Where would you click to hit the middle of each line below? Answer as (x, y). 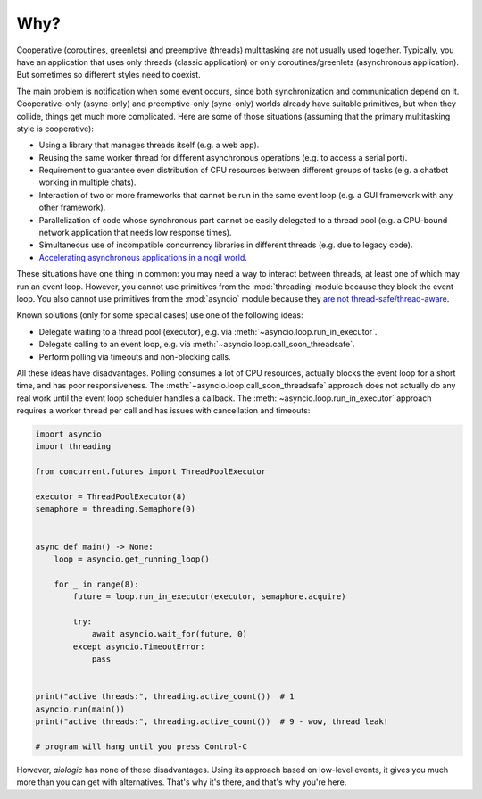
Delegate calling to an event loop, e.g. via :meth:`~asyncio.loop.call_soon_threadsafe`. (197, 345)
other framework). (72, 208)
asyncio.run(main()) (80, 709)
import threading (73, 447)
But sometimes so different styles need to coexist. (108, 75)
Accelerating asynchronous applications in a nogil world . (143, 257)
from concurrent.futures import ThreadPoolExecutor (151, 472)
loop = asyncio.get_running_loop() (132, 559)
